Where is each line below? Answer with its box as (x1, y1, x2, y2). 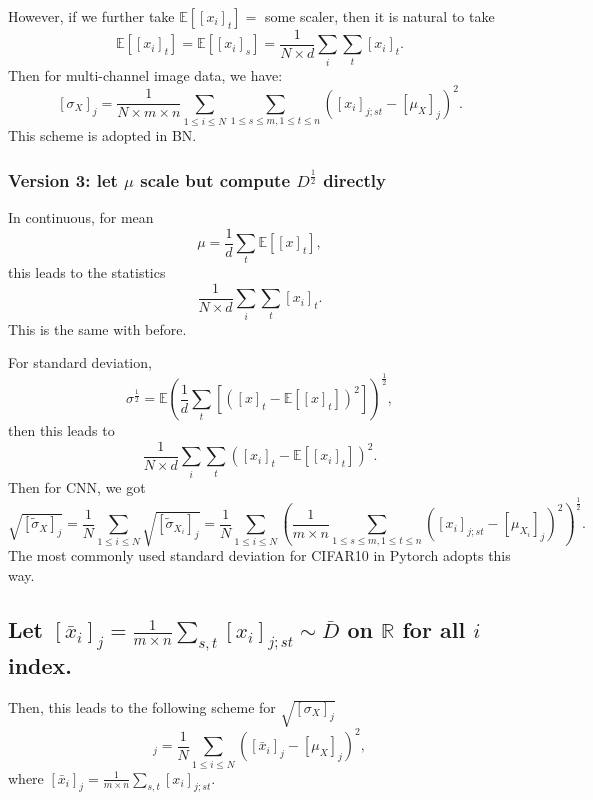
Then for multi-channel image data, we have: (8, 64, 283, 85)
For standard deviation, (8, 352, 152, 373)
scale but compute (140, 167, 291, 192)
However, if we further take (8, 6, 175, 26)
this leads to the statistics (8, 262, 166, 283)
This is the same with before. (8, 318, 187, 339)
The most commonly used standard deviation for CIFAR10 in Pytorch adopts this (8, 545, 511, 566)
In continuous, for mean (8, 207, 154, 228)
